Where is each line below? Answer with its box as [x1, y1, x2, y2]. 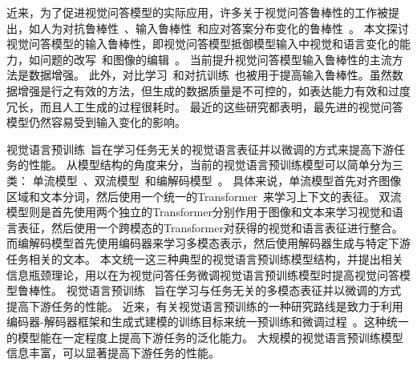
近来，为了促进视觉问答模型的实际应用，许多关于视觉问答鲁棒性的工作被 [6, 4, 388, 20]
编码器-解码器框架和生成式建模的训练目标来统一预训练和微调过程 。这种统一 [6, 313, 409, 330]
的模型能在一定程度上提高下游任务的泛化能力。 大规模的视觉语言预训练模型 [6, 328, 403, 345]
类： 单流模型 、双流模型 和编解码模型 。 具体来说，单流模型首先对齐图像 [6, 171, 402, 188]
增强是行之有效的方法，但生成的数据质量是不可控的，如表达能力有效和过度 [17, 82, 411, 99]
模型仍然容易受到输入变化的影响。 [6, 114, 186, 131]
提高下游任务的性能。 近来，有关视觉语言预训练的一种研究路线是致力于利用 [6, 297, 403, 314]
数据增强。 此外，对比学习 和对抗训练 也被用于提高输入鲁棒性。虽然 [28, 66, 392, 83]
